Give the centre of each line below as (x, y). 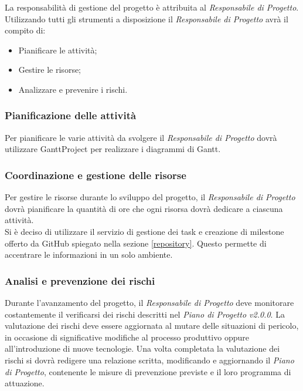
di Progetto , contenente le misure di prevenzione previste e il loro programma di (148, 371)
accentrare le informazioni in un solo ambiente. (89, 255)
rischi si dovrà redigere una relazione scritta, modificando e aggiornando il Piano (149, 360)
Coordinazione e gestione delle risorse (96, 175)
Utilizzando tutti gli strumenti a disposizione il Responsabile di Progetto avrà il (147, 18)
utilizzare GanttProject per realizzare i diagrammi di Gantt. (113, 149)
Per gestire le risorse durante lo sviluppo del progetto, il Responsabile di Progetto (150, 197)
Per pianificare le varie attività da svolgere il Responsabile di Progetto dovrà (141, 137)
